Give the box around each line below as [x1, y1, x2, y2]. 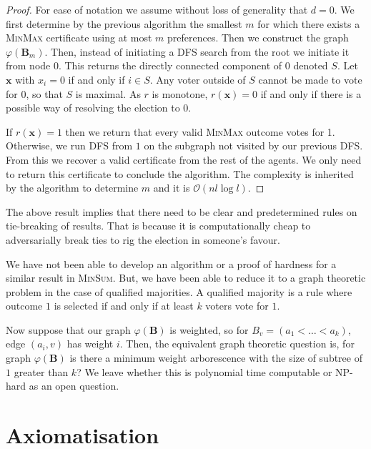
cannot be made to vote [258, 71, 362, 87]
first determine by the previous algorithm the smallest [6, 16, 242, 31]
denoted [293, 58, 328, 73]
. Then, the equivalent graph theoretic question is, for [119, 336, 355, 351]
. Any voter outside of [149, 71, 246, 87]
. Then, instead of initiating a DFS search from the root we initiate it [44, 44, 350, 59]
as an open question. [29, 378, 119, 393]
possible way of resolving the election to [6, 100, 180, 115]
